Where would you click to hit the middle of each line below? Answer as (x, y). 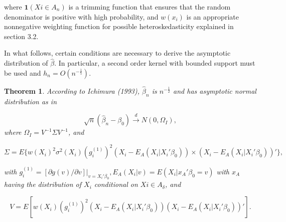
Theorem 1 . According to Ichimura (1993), (72, 91)
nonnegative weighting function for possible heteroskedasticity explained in (119, 26)
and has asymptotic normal (215, 91)
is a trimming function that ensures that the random (150, 7)
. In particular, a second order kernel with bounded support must (155, 63)
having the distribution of (43, 184)
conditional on (116, 184)
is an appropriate (212, 16)
